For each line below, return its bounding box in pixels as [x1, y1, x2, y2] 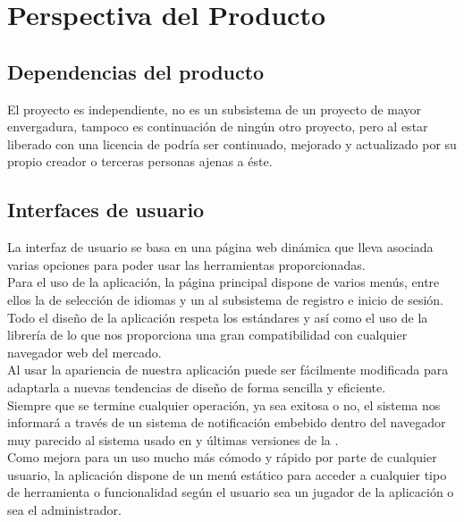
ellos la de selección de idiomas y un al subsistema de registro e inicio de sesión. [7, 290, 443, 308]
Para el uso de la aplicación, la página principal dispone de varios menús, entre [7, 273, 440, 291]
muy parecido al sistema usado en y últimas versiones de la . [7, 430, 339, 449]
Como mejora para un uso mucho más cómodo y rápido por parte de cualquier [7, 448, 437, 467]
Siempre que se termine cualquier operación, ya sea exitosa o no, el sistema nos [7, 395, 441, 414]
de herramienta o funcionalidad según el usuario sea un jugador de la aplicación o [7, 483, 454, 501]
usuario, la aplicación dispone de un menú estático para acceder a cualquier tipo [7, 465, 447, 484]
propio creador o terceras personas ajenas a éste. [7, 152, 273, 171]
